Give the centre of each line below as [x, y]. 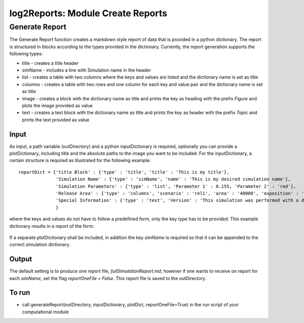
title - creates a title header [50, 63]
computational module [45, 312]
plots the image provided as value [58, 105]
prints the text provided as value [56, 119]
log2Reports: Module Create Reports [88, 13]
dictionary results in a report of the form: [52, 226]
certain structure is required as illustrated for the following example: [80, 160]
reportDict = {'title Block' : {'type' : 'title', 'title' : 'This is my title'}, [124, 172]
